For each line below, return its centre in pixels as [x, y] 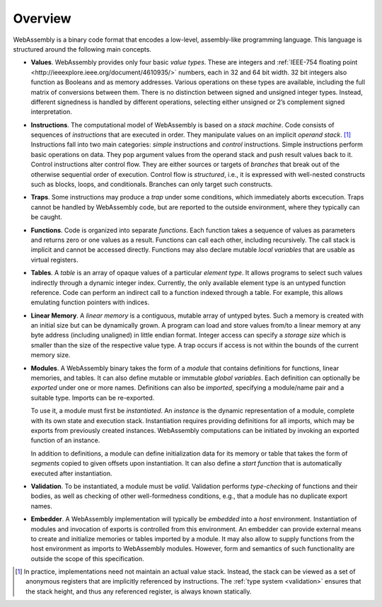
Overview [42, 18]
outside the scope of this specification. [87, 558]
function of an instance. [65, 440]
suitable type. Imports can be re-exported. [93, 398]
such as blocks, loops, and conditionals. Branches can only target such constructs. [152, 185]
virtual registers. [54, 260]
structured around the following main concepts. [82, 49]
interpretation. [51, 112]
